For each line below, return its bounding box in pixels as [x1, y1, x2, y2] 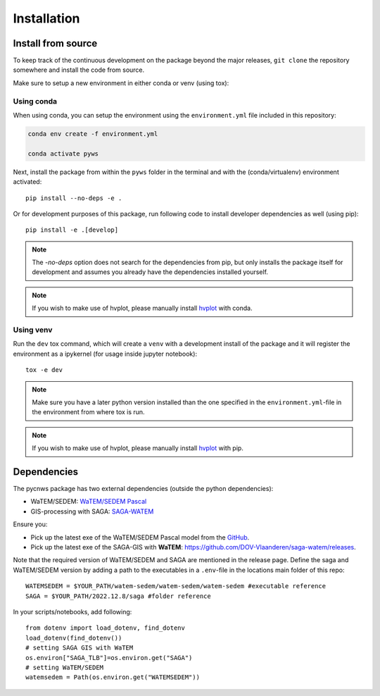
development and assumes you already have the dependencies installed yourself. [32, 268, 269, 276]
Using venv [13, 325, 53, 335]
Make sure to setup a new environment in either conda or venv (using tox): [13, 78, 229, 87]
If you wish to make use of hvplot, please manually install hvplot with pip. [32, 444, 244, 452]
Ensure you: [13, 520, 48, 528]
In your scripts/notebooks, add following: [13, 607, 132, 616]
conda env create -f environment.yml [27, 130, 158, 137]
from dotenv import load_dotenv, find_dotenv [25, 624, 186, 632]
